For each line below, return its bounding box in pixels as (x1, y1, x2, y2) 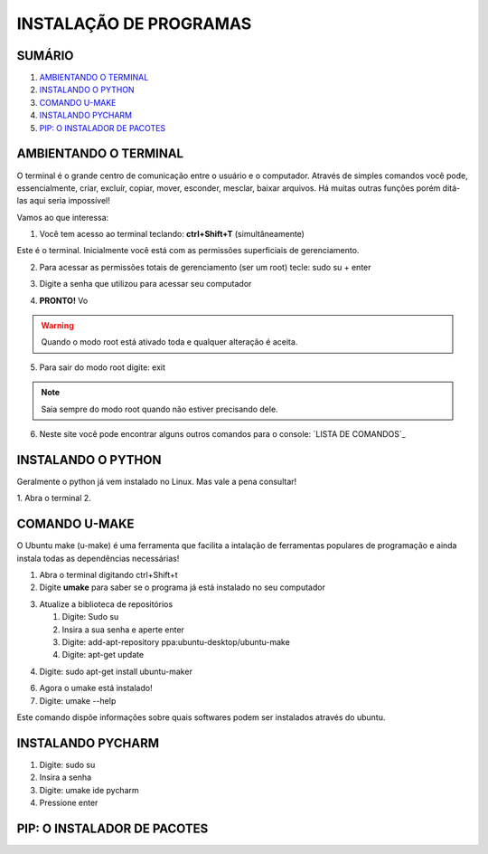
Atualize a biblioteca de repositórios (39, 598, 174, 610)
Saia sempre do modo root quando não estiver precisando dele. (41, 403, 279, 414)
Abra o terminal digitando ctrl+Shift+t (39, 569, 178, 580)
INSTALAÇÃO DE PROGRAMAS (16, 14, 252, 33)
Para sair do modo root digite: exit (39, 362, 166, 373)
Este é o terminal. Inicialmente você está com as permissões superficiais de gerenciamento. (16, 245, 360, 256)
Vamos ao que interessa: (16, 212, 109, 223)
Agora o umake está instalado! (39, 683, 153, 694)
